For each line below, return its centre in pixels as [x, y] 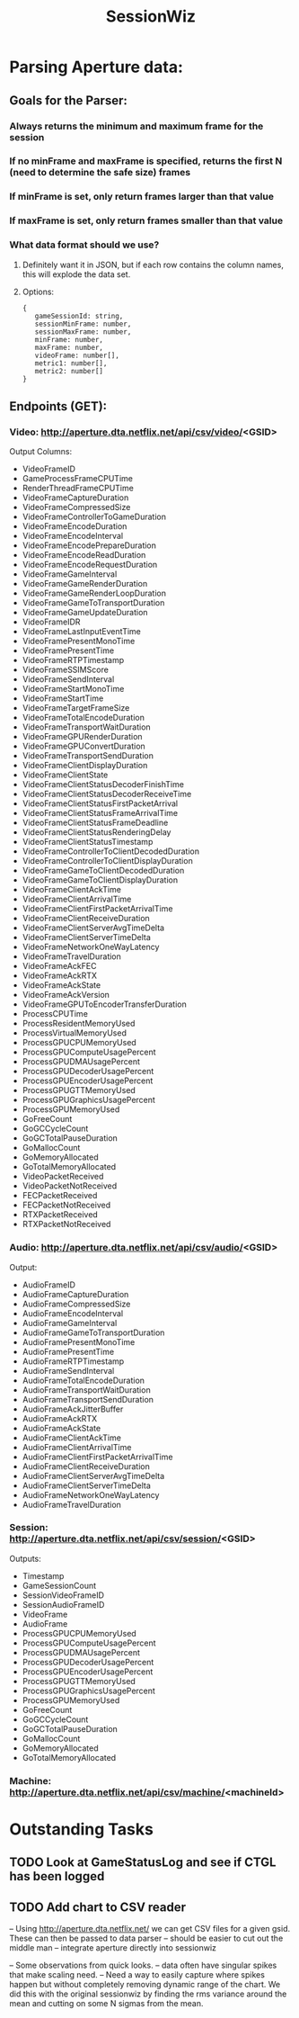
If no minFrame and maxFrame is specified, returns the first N [146, 161]
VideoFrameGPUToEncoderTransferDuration [104, 1004]
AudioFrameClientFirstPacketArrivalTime [97, 1457]
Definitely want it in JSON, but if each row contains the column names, [153, 265]
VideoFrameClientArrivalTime [77, 899]
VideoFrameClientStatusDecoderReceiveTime [107, 794]
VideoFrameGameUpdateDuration [85, 613]
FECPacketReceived [60, 1196]
